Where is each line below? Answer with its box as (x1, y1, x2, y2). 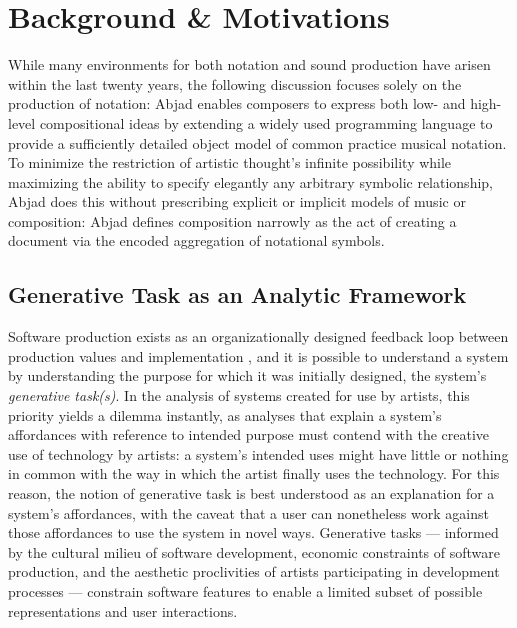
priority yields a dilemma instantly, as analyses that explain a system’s (8, 404, 442, 425)
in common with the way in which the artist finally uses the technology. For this (8, 463, 500, 484)
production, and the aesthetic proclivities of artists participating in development (8, 561, 500, 582)
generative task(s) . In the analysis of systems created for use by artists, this (8, 385, 470, 406)
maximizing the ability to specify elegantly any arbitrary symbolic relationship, (8, 171, 493, 192)
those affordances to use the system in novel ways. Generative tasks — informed (8, 522, 499, 543)
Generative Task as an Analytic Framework (8, 279, 467, 310)
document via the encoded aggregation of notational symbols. (8, 230, 385, 251)
